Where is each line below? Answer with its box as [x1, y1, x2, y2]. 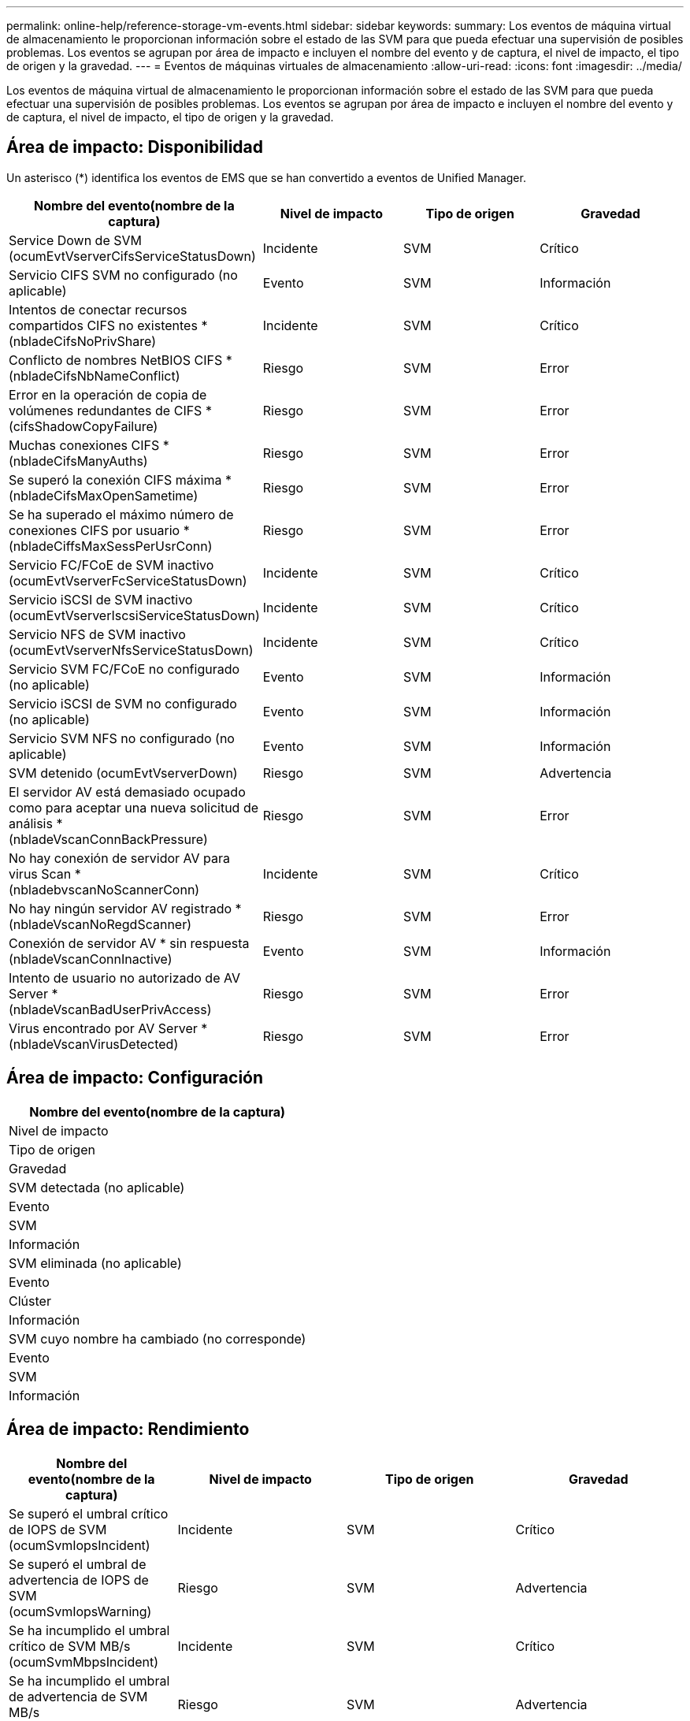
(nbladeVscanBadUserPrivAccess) [9, 1001, 212, 1017]
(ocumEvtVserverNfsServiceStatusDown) [9, 641, 254, 658]
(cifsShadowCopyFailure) [9, 418, 158, 434]
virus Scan [9, 865, 72, 882]
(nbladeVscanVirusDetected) [9, 1035, 179, 1052]
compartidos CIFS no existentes [9, 317, 198, 333]
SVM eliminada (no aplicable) [9, 1255, 182, 1271]
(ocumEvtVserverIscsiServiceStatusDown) [9, 607, 260, 623]
